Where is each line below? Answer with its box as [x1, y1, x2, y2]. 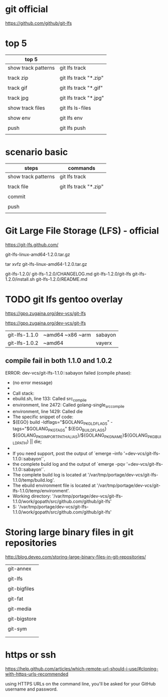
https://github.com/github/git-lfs [5, 20, 72, 26]
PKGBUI [147, 434, 161, 439]
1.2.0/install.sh [5, 276, 35, 282]
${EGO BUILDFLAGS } [68, 425, 107, 433]
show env [8, 114, 31, 121]
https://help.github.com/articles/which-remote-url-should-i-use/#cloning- [5, 666, 159, 672]
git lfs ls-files [59, 104, 91, 111]
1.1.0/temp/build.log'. [12, 477, 55, 483]
